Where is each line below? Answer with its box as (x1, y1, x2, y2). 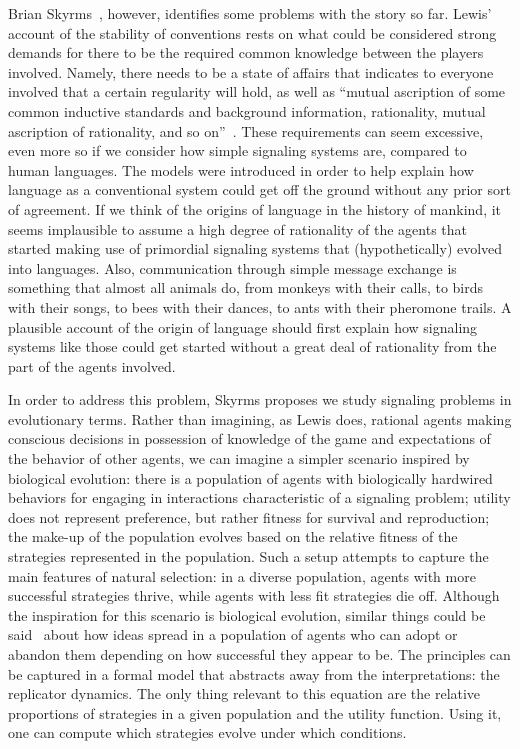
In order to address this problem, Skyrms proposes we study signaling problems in (8, 389, 512, 410)
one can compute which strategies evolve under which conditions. (8, 722, 407, 743)
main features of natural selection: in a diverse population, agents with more (8, 565, 476, 586)
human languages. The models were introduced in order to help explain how (8, 159, 474, 180)
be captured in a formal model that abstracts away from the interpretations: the (8, 663, 500, 684)
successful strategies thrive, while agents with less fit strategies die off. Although (8, 585, 500, 606)
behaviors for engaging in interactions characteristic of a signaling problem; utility (8, 487, 511, 508)
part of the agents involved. (8, 355, 176, 376)
